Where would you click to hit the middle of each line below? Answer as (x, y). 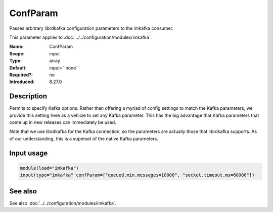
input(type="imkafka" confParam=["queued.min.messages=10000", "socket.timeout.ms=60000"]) (137, 175)
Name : (16, 47)
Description (28, 96)
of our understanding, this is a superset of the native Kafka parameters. (84, 138)
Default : (18, 67)
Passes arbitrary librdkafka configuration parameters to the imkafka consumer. (92, 28)
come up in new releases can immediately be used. (63, 122)
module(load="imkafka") (50, 168)
